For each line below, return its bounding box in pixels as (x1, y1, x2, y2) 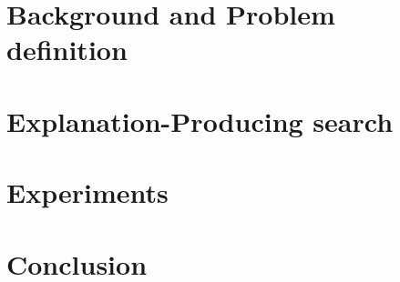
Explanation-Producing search (6, 102, 394, 139)
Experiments (6, 174, 169, 211)
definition (6, 31, 128, 68)
